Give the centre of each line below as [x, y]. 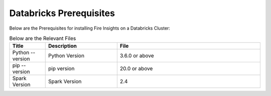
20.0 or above [136, 69]
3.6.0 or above [137, 56]
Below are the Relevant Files [43, 39]
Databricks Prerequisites [62, 13]
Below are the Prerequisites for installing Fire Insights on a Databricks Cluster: [90, 28]
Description [62, 46]
